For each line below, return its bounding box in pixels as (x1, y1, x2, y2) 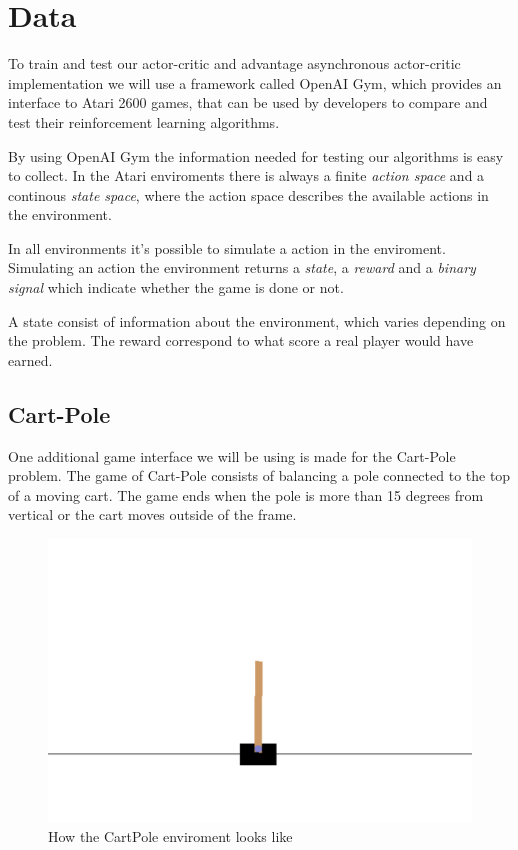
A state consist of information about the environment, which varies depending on (8, 310, 506, 331)
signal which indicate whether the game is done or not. (8, 277, 344, 298)
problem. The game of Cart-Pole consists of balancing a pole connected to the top (8, 465, 511, 486)
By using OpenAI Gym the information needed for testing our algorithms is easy (8, 145, 504, 166)
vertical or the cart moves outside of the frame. (8, 504, 297, 525)
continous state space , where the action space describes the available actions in (8, 184, 489, 205)
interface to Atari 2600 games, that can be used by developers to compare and (8, 92, 488, 113)
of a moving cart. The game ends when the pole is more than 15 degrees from (8, 484, 484, 505)
